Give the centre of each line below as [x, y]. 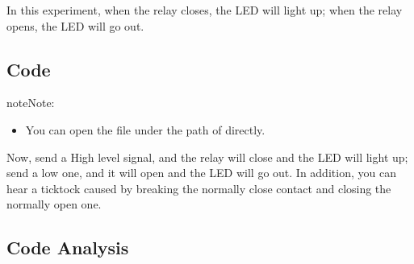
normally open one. [54, 204]
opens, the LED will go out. [75, 25]
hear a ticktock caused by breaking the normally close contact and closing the [199, 188]
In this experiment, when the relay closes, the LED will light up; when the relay [205, 10]
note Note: [31, 103]
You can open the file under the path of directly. [145, 129]
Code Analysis [68, 248]
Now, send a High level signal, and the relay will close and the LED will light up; [207, 157]
